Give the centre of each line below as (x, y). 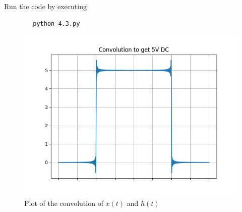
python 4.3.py (56, 23)
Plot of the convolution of (64, 203)
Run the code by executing (45, 6)
